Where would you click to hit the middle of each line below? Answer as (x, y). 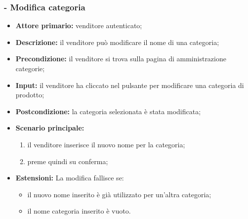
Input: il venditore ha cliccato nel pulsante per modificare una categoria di (130, 85)
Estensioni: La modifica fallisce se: (70, 178)
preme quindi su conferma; (68, 161)
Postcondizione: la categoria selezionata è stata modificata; (108, 111)
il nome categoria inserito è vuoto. (79, 211)
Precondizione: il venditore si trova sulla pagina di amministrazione (121, 59)
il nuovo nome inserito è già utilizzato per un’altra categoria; (119, 194)
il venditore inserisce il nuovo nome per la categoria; (106, 144)
